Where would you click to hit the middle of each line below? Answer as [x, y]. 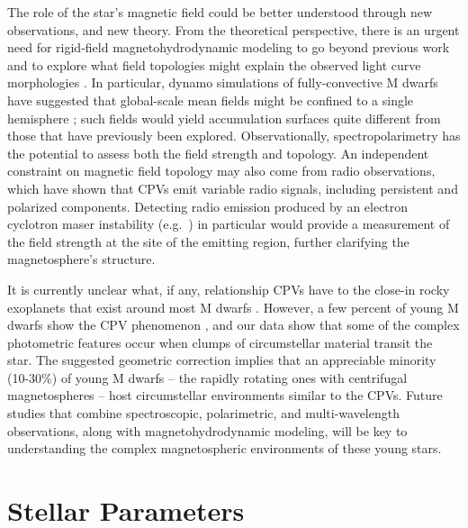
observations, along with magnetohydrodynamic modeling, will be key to [207, 430]
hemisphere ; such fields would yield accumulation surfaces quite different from [224, 118]
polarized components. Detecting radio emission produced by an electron [208, 206]
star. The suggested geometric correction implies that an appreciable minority [222, 360]
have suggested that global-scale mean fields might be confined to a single [211, 100]
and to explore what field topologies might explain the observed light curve [214, 64]
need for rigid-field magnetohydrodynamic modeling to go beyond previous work [229, 47]
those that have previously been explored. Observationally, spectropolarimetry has [234, 136]
